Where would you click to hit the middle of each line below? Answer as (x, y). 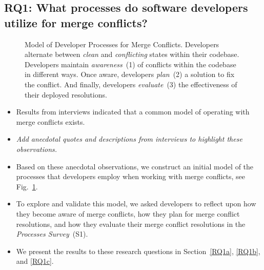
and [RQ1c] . (35, 261)
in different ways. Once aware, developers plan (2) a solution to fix (130, 74)
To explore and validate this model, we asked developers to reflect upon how (136, 204)
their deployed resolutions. (66, 94)
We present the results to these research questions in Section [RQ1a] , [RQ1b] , (138, 251)
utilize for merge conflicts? (76, 22)
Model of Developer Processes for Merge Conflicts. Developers (122, 44)
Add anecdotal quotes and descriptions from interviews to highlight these (129, 139)
